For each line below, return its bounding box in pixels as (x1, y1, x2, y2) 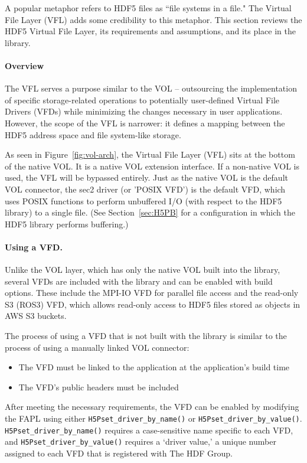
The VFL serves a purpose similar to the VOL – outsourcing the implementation (5, 82, 297, 94)
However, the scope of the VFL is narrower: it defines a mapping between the (5, 116, 285, 129)
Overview (5, 59, 44, 71)
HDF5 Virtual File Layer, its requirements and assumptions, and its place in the (5, 25, 296, 37)
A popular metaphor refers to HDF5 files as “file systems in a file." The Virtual (5, 2, 292, 14)
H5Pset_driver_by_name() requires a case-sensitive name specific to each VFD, (5, 423, 293, 436)
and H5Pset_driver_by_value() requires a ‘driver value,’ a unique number (5, 435, 276, 448)
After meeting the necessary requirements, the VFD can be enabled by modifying (5, 400, 299, 413)
